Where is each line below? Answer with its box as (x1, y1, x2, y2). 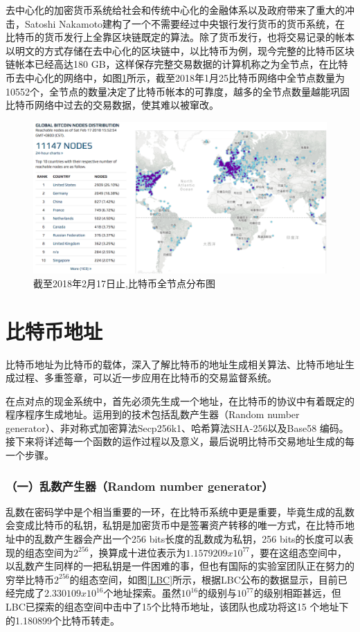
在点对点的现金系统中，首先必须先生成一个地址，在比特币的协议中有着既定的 (6, 393, 354, 408)
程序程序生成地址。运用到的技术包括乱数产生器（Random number (6, 407, 300, 422)
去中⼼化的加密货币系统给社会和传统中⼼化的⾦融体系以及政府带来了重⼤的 (6, 3, 345, 17)
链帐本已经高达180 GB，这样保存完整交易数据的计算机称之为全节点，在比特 (6, 57, 348, 71)
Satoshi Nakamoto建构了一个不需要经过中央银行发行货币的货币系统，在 (24, 16, 345, 30)
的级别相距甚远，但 (253, 586, 341, 600)
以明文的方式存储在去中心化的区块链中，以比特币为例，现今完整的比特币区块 (6, 43, 354, 57)
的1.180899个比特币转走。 (6, 613, 120, 627)
